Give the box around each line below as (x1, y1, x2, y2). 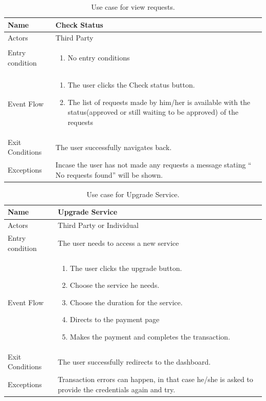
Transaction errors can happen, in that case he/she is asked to (58, 374, 253, 385)
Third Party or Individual (58, 220, 139, 230)
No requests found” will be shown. (55, 169, 163, 180)
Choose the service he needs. (70, 280, 160, 290)
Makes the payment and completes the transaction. (70, 331, 230, 342)
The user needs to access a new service (58, 237, 179, 248)
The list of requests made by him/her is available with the (68, 96, 250, 107)
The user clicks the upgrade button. (70, 262, 182, 273)
